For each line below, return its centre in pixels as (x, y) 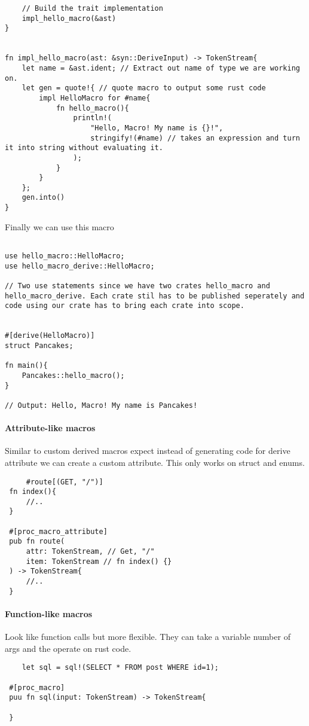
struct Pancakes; (39, 345)
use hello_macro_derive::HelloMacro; (80, 266)
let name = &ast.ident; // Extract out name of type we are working (161, 68)
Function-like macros (49, 613)
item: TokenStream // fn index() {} (99, 561)
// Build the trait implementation (92, 8)
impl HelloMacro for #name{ (95, 98)
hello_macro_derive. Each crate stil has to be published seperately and (155, 296)
